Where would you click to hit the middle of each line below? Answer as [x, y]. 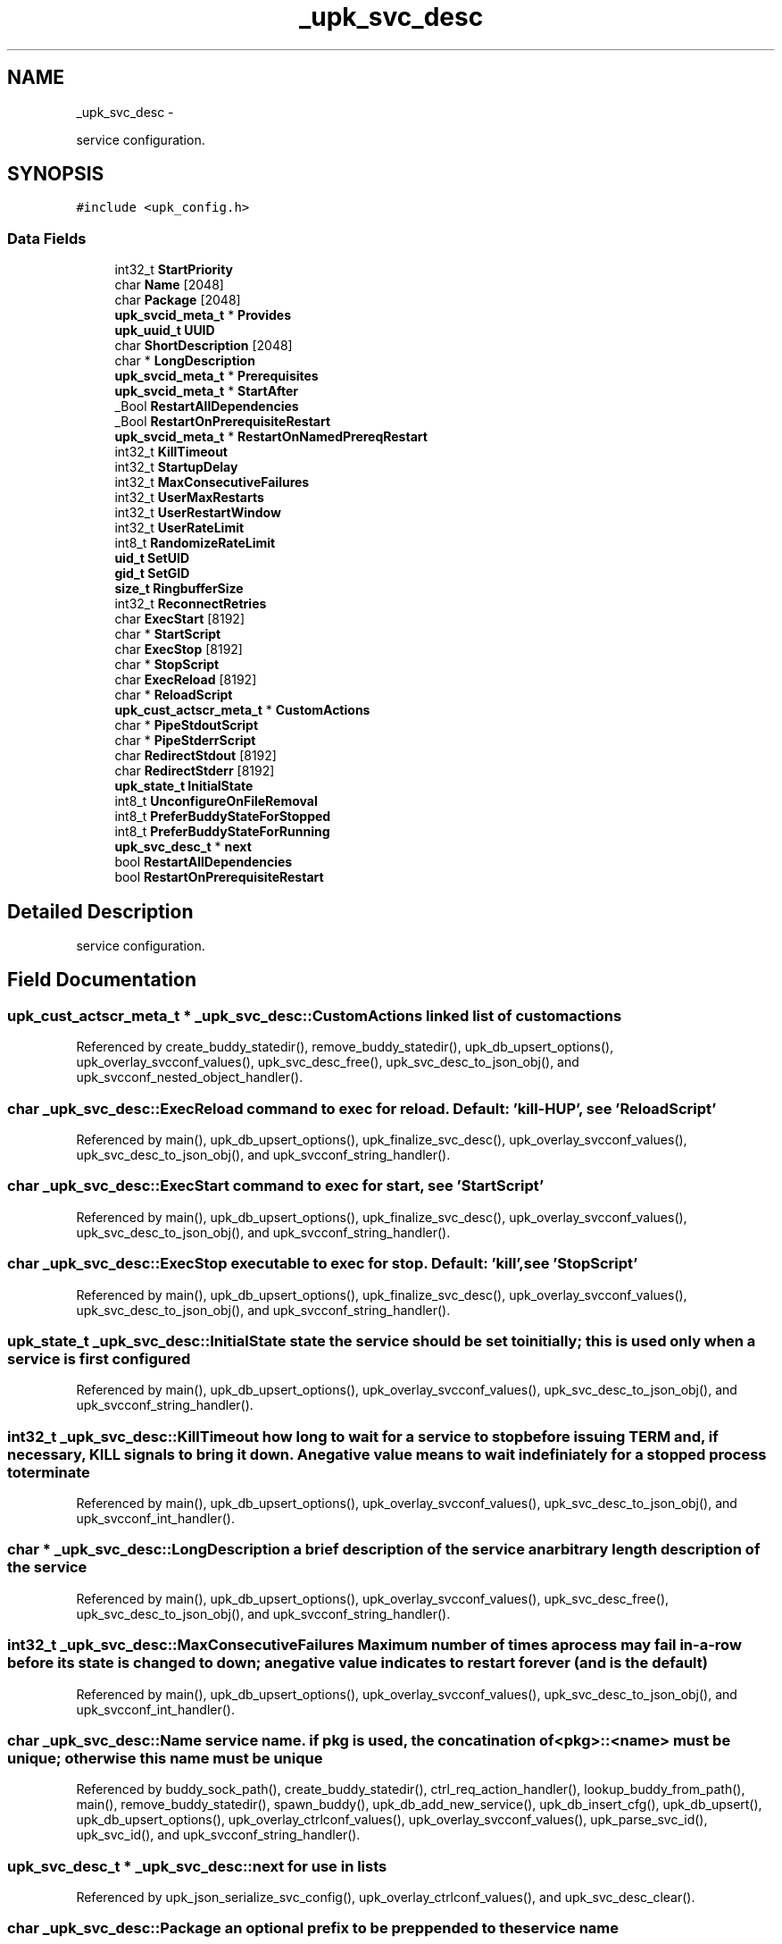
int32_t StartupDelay [176, 467]
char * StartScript [168, 634]
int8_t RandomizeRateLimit [195, 543]
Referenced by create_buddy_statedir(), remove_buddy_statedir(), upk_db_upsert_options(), [345, 1047]
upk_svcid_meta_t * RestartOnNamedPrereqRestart [271, 437]
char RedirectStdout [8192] [195, 756]
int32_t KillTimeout [171, 452]
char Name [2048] [169, 285]
